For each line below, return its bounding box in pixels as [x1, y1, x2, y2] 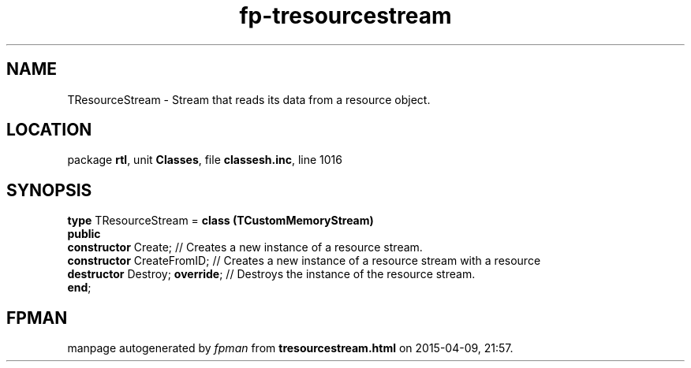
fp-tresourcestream [239, 2, 452, 29]
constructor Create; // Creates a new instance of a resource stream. [67, 240, 423, 255]
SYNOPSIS [6, 180, 92, 200]
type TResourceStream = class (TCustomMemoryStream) [67, 214, 374, 228]
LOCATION [6, 120, 92, 140]
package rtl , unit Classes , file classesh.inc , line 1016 [67, 153, 342, 167]
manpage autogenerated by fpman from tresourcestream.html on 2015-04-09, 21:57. [67, 341, 514, 355]
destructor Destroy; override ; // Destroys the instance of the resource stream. [67, 267, 476, 281]
